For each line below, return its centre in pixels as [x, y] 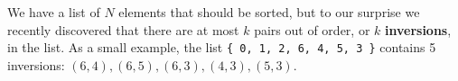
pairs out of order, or [312, 29]
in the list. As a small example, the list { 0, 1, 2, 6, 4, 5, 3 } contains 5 [222, 47]
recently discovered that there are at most [123, 29]
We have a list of [54, 12]
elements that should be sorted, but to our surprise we [269, 12]
